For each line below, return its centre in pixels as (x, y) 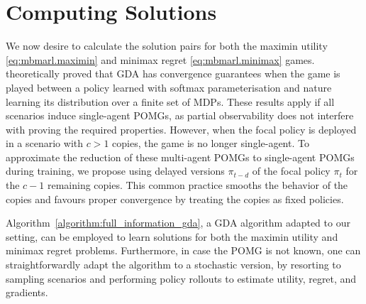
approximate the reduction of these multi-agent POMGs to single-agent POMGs (180, 157)
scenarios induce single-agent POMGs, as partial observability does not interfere (180, 115)
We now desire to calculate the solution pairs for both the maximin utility (167, 46)
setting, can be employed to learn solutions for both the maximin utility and (172, 236)
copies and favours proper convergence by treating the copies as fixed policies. (175, 199)
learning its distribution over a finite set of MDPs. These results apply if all (170, 101)
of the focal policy (291, 171)
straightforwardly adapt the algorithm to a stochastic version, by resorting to (173, 265)
